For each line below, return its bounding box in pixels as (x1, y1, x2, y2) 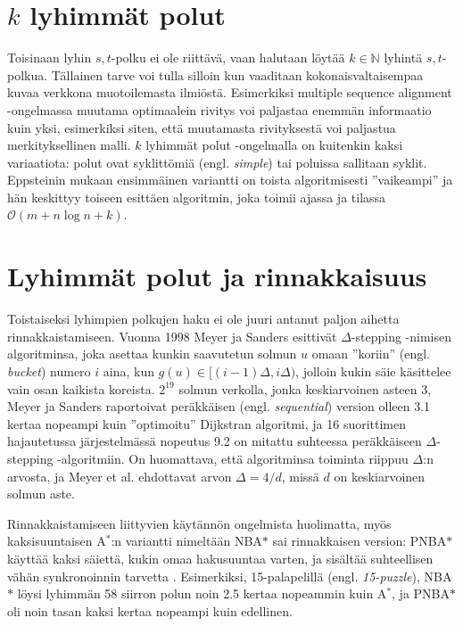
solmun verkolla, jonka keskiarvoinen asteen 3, (178, 379, 432, 398)
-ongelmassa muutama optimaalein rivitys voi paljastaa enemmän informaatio (7, 100, 432, 119)
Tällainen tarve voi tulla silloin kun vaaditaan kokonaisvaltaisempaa (51, 65, 424, 84)
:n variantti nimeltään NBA (111, 531, 262, 550)
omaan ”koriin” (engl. (311, 344, 430, 363)
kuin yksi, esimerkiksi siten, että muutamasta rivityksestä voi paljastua (7, 118, 396, 136)
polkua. (7, 65, 48, 84)
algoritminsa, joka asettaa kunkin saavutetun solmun (7, 344, 297, 363)
